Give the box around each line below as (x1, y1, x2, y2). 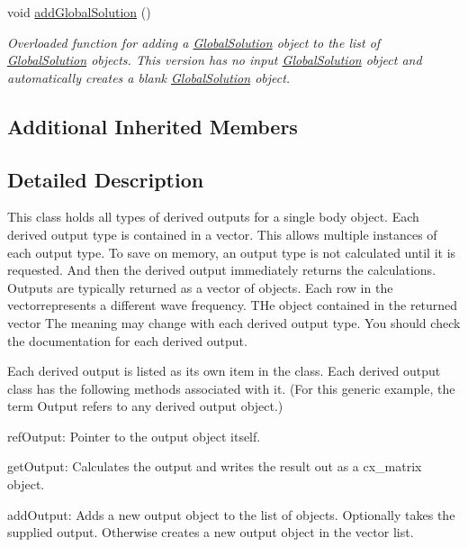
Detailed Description (7, 165, 204, 193)
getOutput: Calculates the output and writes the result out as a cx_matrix (7, 457, 422, 476)
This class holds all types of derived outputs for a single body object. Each (7, 207, 419, 226)
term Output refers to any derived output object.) (7, 397, 283, 415)
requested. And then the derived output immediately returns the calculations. (7, 260, 436, 279)
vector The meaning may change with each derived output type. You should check (7, 313, 461, 332)
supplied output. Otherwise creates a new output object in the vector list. (7, 523, 414, 542)
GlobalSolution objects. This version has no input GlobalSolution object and (7, 50, 422, 69)
